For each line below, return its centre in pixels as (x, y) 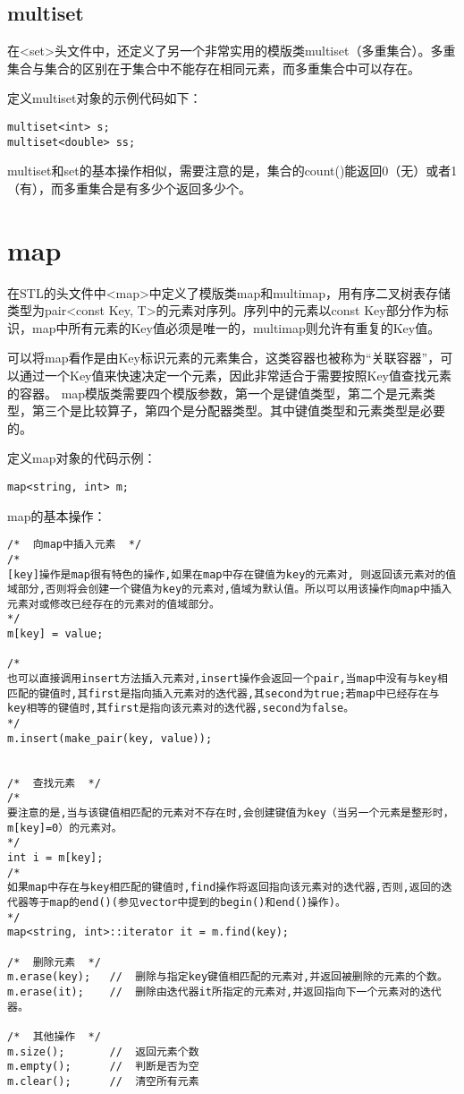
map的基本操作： (57, 515)
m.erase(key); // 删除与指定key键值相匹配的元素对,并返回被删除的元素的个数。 (228, 977)
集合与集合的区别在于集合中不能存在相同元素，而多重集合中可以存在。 (214, 68)
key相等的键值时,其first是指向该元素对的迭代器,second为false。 (181, 709)
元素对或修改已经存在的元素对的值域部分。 (114, 604)
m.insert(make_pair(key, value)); (110, 738)
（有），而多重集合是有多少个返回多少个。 (129, 188)
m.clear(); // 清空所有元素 (103, 1081)
